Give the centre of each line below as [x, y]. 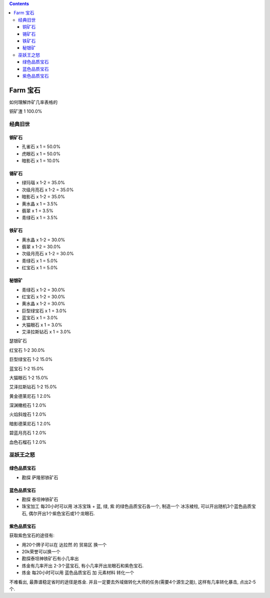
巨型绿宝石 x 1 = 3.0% [44, 311]
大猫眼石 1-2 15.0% [29, 377]
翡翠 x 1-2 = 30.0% [41, 247]
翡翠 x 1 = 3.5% [37, 211]
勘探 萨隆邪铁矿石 [40, 477]
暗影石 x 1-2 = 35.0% [43, 197]
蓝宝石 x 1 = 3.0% [40, 318]
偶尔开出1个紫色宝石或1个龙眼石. [61, 513]
